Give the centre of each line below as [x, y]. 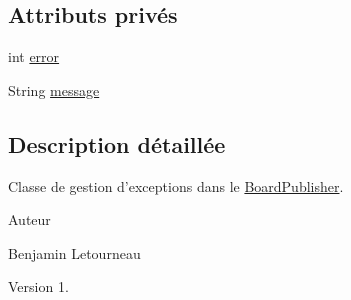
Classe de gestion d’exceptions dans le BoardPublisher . [176, 185]
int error [34, 56]
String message [54, 89]
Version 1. [38, 286]
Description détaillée [117, 143]
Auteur [29, 219]
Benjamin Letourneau [74, 252]
